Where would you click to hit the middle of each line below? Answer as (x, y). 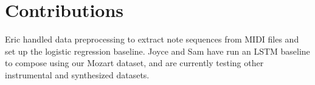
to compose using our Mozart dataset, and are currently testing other (134, 63)
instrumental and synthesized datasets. (77, 74)
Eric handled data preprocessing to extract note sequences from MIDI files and (152, 39)
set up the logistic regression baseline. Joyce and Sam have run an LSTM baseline (157, 51)
